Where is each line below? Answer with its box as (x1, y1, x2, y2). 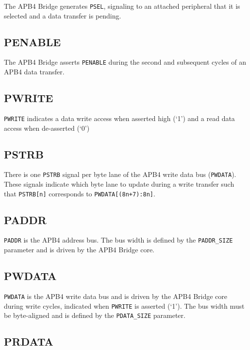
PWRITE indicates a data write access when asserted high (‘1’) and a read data (4, 113, 235, 123)
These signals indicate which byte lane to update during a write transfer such (4, 179, 234, 189)
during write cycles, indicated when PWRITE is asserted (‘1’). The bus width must (4, 300, 245, 311)
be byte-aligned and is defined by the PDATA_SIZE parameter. (4, 310, 185, 320)
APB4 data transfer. (4, 67, 65, 77)
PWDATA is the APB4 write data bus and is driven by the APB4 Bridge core (4, 291, 228, 301)
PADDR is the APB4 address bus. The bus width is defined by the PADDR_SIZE (4, 235, 233, 245)
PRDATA (4, 334, 53, 349)
